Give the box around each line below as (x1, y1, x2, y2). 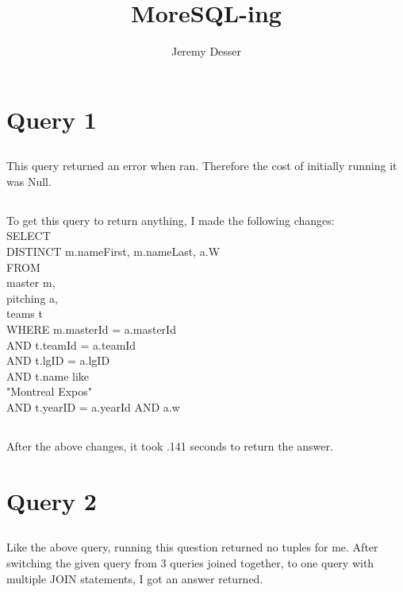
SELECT (6, 227, 51, 244)
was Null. (6, 172, 52, 189)
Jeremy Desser (171, 43, 242, 60)
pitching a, (6, 289, 58, 306)
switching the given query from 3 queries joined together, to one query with (6, 554, 374, 571)
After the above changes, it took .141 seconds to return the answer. (6, 437, 333, 454)
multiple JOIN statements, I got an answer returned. (6, 570, 263, 586)
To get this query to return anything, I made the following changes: (6, 211, 335, 228)
